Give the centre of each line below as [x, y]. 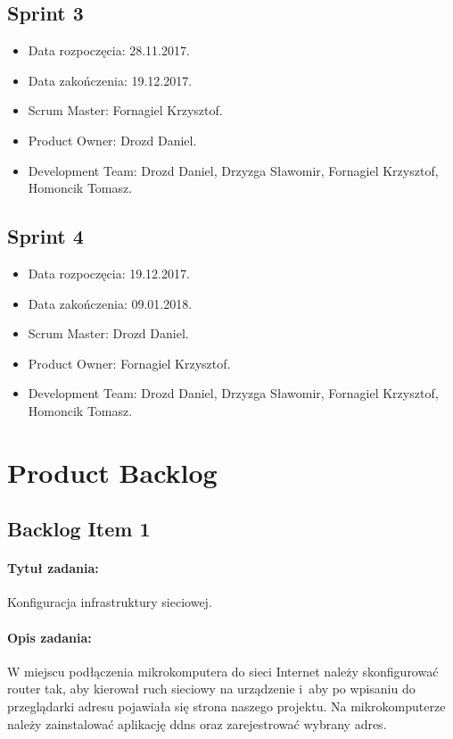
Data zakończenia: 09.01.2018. [110, 303]
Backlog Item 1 [79, 529]
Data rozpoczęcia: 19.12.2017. [109, 273]
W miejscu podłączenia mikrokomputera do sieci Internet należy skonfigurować [223, 671]
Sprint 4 [45, 236]
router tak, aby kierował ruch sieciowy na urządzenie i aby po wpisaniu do [211, 689]
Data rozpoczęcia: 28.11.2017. [109, 50]
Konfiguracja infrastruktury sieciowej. [110, 602]
